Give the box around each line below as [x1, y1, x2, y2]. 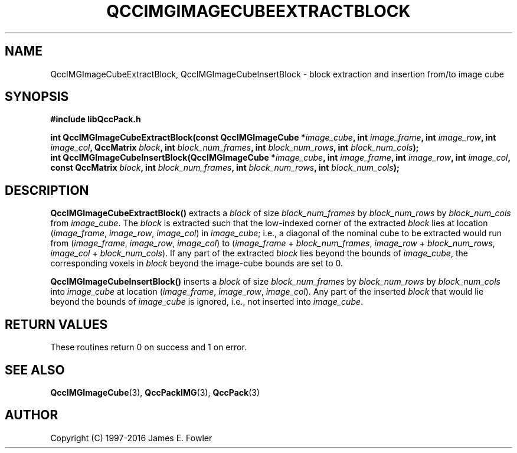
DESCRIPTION [5, 182, 89, 198]
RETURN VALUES [5, 317, 108, 332]
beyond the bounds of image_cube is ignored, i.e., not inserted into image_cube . [50, 296, 364, 307]
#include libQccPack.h [50, 114, 141, 125]
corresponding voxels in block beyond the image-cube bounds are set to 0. [50, 258, 343, 269]
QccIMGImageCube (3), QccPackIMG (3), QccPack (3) [50, 387, 260, 397]
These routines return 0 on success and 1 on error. [50, 342, 247, 353]
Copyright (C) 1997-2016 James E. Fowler [50, 432, 212, 443]
